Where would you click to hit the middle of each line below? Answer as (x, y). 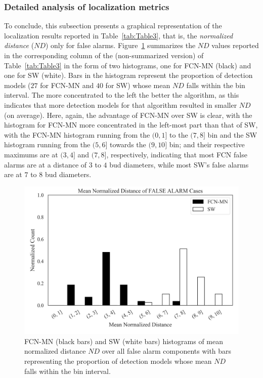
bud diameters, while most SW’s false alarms (179, 164)
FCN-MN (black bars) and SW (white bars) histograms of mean (124, 341)
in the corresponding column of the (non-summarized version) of (104, 55)
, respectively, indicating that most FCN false (177, 154)
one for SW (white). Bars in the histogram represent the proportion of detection (128, 75)
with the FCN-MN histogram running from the (77, 134)
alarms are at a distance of (46, 164)
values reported (235, 45)
